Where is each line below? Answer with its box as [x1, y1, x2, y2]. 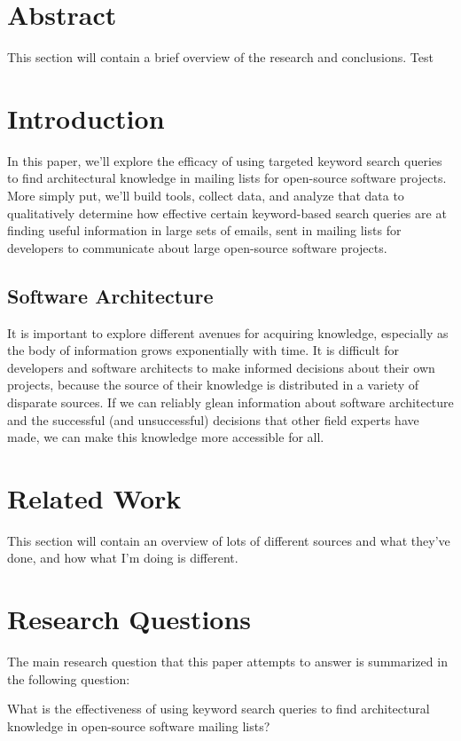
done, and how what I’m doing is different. [7, 548, 238, 567]
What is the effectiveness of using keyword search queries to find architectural [7, 699, 430, 718]
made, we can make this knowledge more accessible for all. [7, 428, 324, 446]
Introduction [7, 99, 165, 136]
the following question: [7, 669, 130, 688]
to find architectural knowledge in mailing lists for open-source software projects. [7, 169, 447, 187]
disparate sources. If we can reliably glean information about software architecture [7, 392, 454, 411]
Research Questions [7, 601, 252, 637]
